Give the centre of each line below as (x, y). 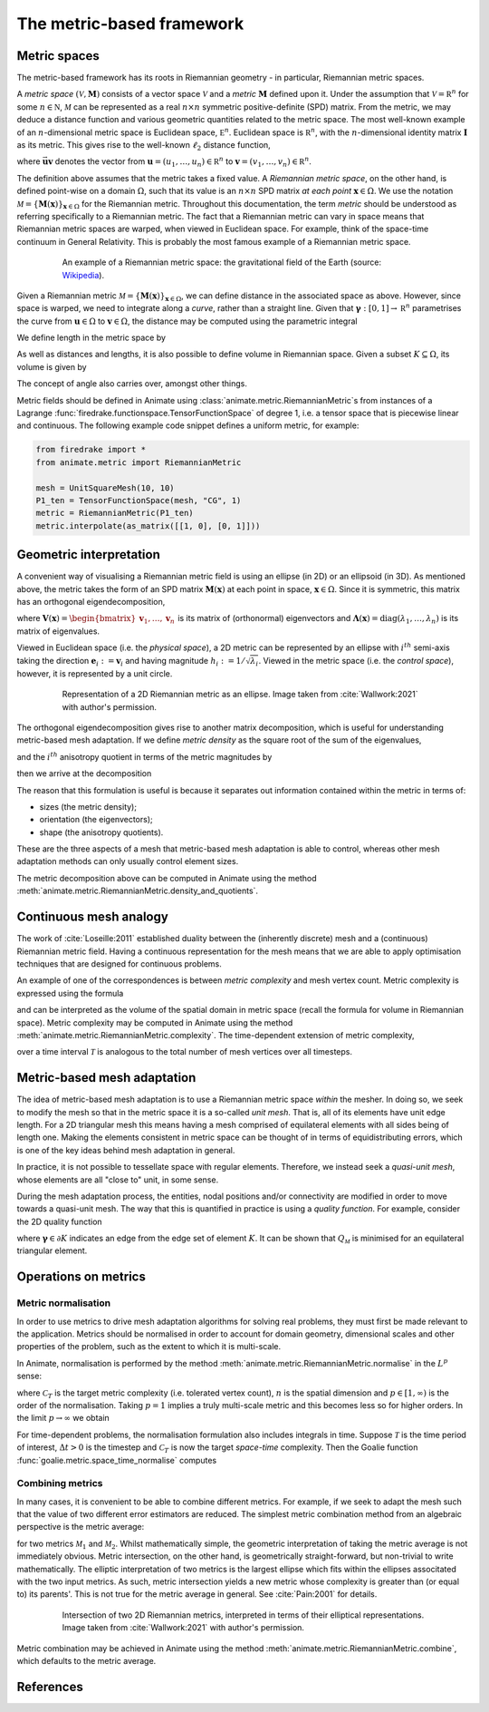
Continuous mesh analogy (93, 917)
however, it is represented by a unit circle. (95, 673)
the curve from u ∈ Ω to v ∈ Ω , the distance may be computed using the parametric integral (187, 321)
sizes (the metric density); (88, 806)
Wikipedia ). (83, 275)
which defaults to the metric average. (86, 1660)
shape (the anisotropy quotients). (101, 832)
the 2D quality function (60, 1221)
